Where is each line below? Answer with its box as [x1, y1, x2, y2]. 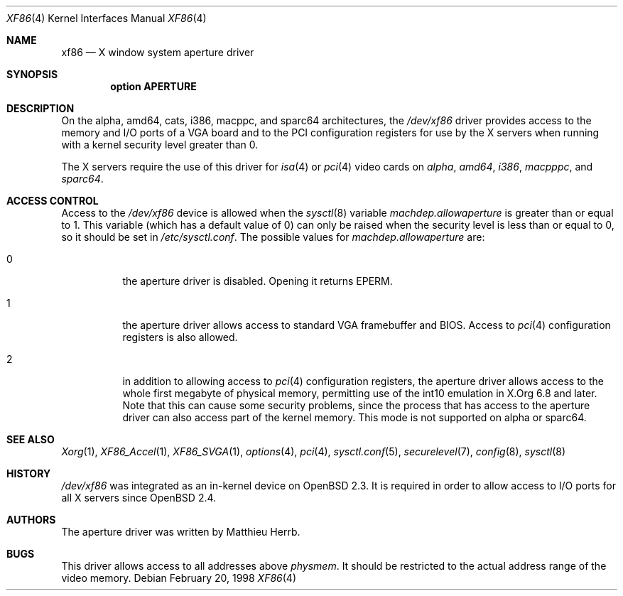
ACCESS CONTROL [6, 195, 99, 207]
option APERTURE [110, 80, 197, 92]
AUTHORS [6, 514, 56, 526]
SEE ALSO [6, 433, 55, 445]
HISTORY [6, 467, 51, 479]
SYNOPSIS [6, 68, 58, 80]
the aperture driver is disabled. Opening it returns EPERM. [122, 275, 393, 287]
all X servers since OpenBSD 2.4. [61, 492, 217, 504]
